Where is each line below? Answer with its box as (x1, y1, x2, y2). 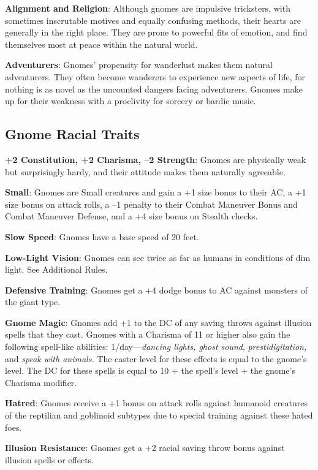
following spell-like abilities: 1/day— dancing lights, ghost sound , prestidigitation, (5, 340, 307, 353)
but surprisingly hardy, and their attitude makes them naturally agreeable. (5, 165, 286, 178)
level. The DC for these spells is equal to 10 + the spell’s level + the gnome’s (5, 364, 295, 377)
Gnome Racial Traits (5, 124, 140, 143)
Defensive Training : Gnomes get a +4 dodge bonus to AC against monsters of (5, 283, 308, 296)
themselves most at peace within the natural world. (5, 37, 198, 50)
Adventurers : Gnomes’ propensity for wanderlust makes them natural (5, 58, 273, 71)
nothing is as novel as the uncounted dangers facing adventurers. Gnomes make (5, 82, 303, 95)
